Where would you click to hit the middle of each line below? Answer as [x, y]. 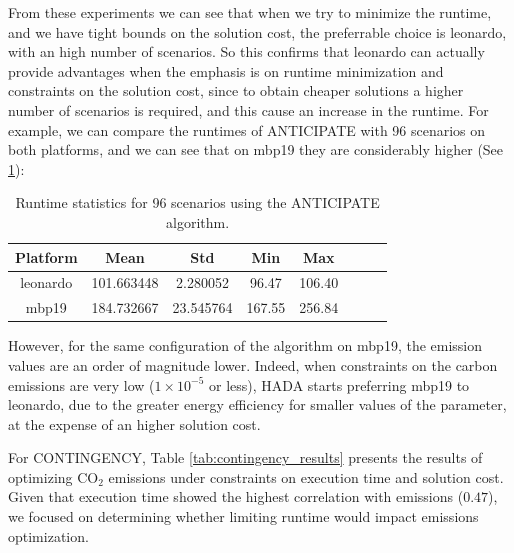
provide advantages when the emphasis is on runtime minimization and [226, 70]
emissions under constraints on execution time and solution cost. [306, 476]
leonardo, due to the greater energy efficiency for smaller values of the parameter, [257, 404]
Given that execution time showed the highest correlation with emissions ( [236, 496]
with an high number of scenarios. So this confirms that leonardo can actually [246, 51]
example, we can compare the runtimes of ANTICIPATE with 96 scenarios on [247, 129]
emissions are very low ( [81, 384]
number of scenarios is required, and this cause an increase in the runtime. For [248, 109]
